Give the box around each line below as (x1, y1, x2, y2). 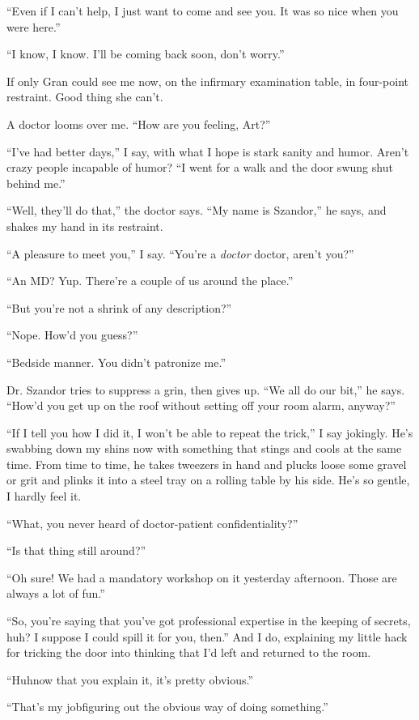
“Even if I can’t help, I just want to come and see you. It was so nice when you (6, 2, 399, 19)
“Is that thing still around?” (6, 542, 146, 559)
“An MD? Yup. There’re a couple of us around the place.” (6, 272, 294, 289)
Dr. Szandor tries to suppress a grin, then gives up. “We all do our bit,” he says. (6, 381, 405, 398)
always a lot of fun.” (6, 585, 105, 602)
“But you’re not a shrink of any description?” (6, 299, 232, 316)
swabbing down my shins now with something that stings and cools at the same (6, 440, 402, 457)
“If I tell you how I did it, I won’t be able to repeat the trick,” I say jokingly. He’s (6, 424, 413, 441)
